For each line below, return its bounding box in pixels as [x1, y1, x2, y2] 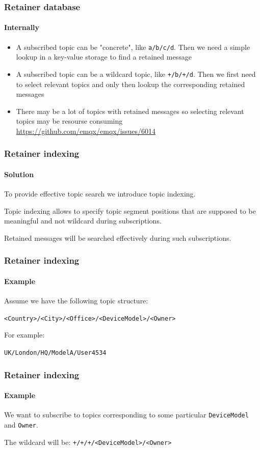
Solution [4, 168, 34, 179]
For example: [4, 329, 45, 340]
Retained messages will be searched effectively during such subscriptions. [4, 232, 231, 243]
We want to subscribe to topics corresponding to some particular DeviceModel [4, 409, 249, 420]
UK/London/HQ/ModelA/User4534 [4, 349, 107, 357]
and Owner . [4, 419, 38, 430]
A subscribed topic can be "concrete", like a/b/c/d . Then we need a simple [16, 41, 250, 52]
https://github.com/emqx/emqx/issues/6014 [16, 125, 156, 136]
